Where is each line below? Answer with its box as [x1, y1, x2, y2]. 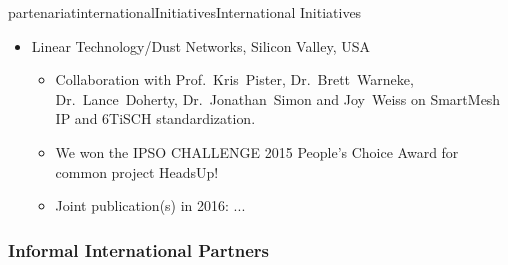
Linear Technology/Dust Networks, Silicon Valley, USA [31, 35, 370, 56]
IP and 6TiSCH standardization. [55, 108, 256, 129]
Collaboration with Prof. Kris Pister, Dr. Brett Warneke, [55, 69, 414, 90]
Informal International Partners [8, 237, 269, 262]
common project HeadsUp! [55, 161, 219, 182]
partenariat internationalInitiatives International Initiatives [8, 2, 362, 22]
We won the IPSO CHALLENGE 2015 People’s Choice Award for [55, 141, 459, 162]
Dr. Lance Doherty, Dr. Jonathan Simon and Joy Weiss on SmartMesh [55, 88, 501, 109]
